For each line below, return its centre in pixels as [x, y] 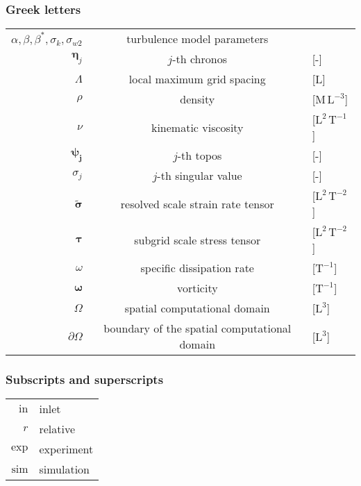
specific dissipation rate [197, 268]
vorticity [197, 288]
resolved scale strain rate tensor [197, 203]
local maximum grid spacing [197, 79]
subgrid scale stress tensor [198, 240]
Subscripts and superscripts [85, 379]
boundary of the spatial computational [198, 328]
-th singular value [200, 176]
